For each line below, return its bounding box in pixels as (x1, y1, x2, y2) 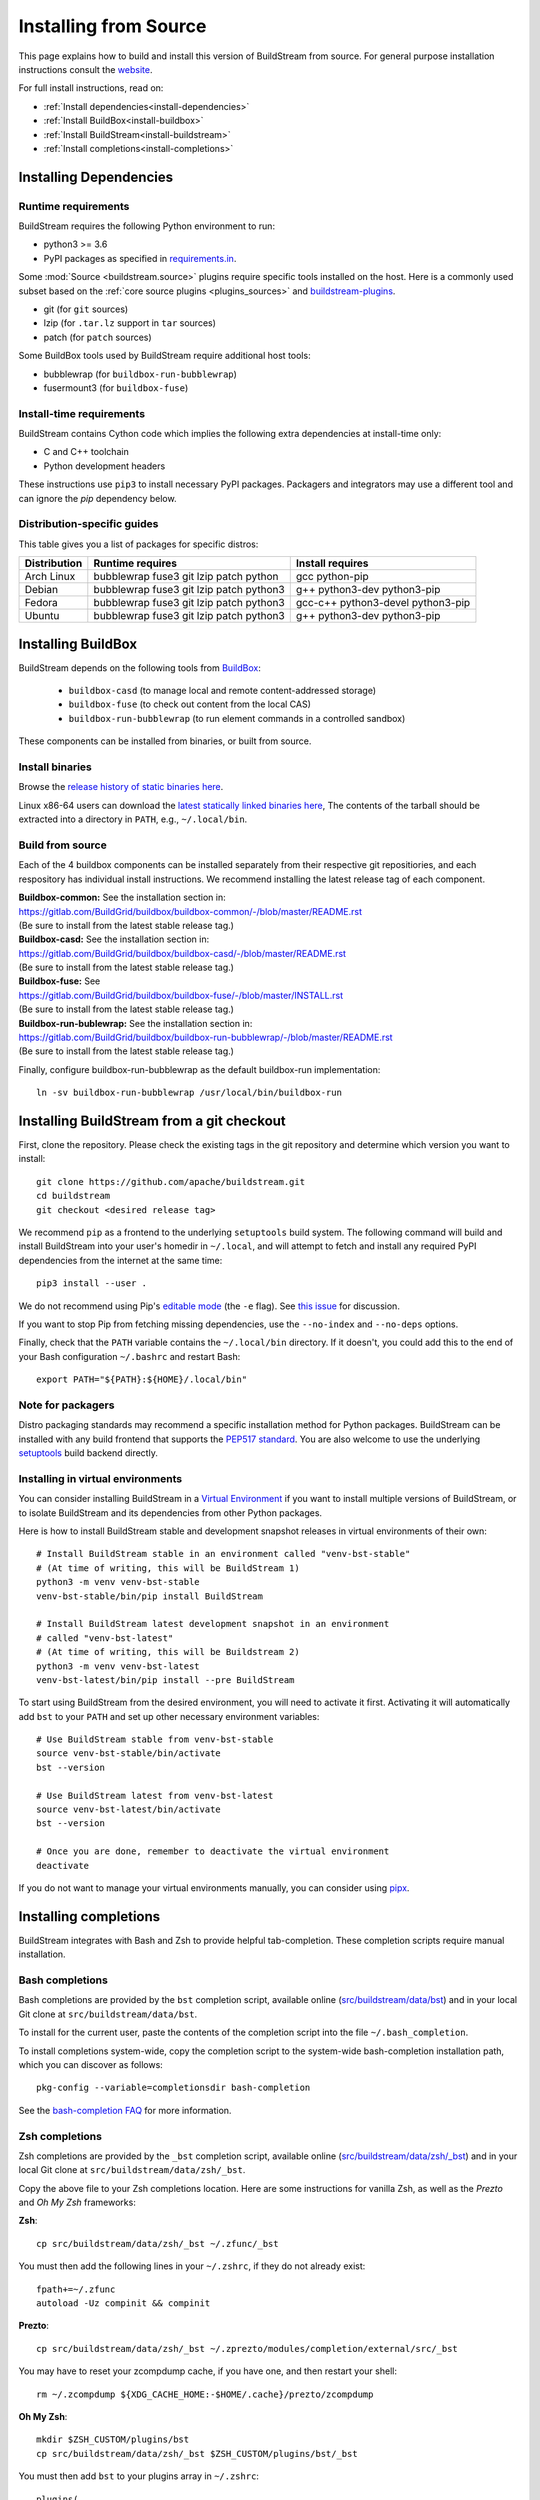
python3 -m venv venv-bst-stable (36, 1576, 200, 1588)
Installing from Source (18, 15, 207, 37)
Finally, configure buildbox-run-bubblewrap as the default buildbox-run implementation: (18, 1063, 381, 1075)
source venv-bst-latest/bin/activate (36, 1804, 222, 1815)
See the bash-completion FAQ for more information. (18, 2104, 232, 2116)
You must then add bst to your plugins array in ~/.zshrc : (18, 2470, 260, 2482)
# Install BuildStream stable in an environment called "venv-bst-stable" (36, 1548, 411, 1560)
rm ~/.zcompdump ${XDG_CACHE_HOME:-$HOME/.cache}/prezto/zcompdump (36, 2388, 374, 2400)
